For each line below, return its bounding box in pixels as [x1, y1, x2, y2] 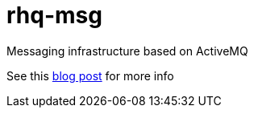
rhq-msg [6, 2, 102, 29]
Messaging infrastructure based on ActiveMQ [6, 43, 248, 58]
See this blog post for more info [6, 68, 174, 83]
